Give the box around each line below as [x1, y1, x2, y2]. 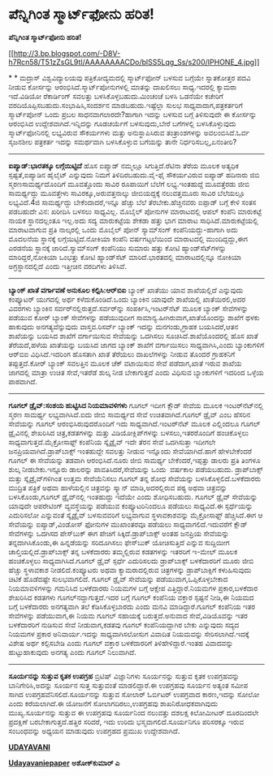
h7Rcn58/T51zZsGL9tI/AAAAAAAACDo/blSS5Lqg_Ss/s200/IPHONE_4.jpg [8, 57, 254, 67]
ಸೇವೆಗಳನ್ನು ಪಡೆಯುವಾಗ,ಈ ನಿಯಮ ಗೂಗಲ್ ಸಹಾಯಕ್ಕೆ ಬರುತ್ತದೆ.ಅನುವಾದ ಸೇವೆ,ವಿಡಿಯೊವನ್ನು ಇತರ [8, 610, 248, 620]
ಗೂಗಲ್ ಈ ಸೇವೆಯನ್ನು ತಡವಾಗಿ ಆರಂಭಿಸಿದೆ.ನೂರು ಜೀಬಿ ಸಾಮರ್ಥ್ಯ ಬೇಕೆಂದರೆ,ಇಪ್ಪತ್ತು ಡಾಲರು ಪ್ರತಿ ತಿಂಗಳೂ [8, 455, 262, 465]
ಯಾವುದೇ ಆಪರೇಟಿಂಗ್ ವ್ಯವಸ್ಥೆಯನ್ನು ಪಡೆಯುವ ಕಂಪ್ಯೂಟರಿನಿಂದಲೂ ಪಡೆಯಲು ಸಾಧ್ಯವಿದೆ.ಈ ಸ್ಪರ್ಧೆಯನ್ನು [8, 501, 253, 510]
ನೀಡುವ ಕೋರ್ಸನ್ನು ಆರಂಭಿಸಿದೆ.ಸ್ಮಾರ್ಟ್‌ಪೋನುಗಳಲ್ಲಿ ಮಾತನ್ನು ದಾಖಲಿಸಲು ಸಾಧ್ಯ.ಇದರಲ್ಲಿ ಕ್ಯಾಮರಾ [8, 82, 237, 92]
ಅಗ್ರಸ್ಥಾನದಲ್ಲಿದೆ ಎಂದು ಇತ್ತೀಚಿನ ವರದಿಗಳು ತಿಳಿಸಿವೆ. [8, 261, 128, 271]
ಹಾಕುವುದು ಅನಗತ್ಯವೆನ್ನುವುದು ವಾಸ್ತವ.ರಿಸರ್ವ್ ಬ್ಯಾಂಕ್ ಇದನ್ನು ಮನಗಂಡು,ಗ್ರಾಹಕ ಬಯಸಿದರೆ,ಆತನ [8, 322, 239, 332]
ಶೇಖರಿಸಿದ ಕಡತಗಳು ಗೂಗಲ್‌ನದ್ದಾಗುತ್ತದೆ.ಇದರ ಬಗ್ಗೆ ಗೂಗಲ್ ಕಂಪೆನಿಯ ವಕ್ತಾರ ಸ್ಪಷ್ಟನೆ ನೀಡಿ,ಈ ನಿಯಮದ [8, 592, 254, 602]
